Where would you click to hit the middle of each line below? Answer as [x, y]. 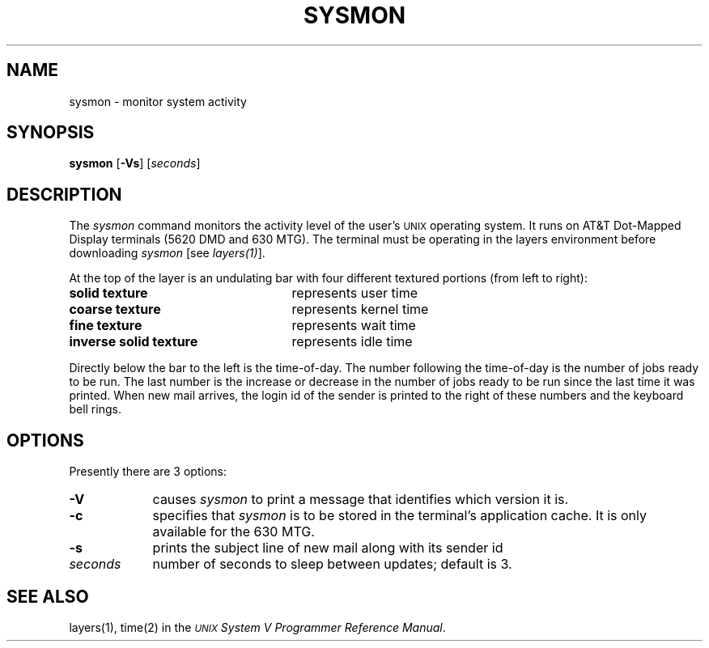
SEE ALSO [48, 596]
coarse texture [115, 309]
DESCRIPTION [64, 194]
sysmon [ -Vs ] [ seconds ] [135, 163]
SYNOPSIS [51, 133]
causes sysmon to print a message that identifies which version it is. [361, 500]
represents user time [355, 293]
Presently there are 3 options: [148, 472]
